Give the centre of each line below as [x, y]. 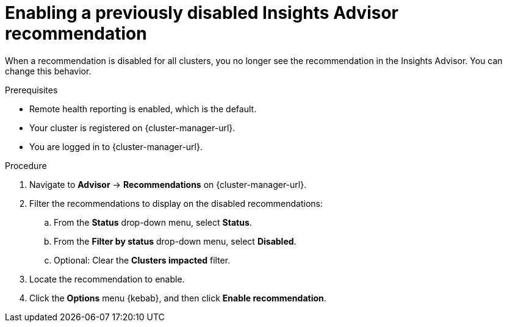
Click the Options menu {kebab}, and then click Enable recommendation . [178, 298]
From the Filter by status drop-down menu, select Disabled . [175, 241]
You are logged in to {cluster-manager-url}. [116, 146]
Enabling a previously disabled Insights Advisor [202, 13]
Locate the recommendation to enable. [107, 279]
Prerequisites [31, 90]
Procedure [26, 165]
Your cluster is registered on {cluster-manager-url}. [132, 128]
